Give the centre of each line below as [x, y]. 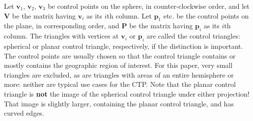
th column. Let [129, 15]
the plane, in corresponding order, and [62, 26]
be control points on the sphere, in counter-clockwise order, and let [149, 6]
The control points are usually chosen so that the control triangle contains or [120, 55]
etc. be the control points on [206, 15]
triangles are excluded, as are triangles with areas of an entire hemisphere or [119, 74]
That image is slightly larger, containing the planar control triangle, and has [119, 103]
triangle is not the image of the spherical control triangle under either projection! [127, 93]
